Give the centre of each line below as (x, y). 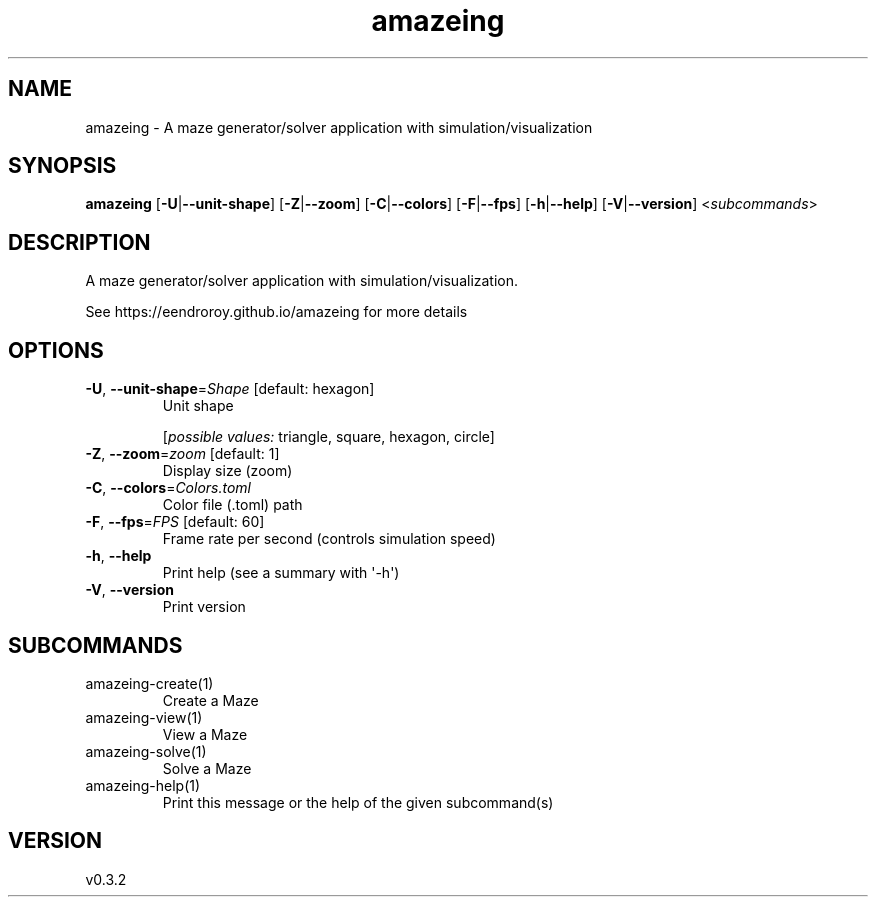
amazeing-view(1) (144, 717)
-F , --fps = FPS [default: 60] (175, 522)
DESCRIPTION (79, 242)
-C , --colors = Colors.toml (168, 488)
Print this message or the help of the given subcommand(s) (358, 802)
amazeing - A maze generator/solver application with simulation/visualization (339, 127)
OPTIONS (56, 350)
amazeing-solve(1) (146, 751)
